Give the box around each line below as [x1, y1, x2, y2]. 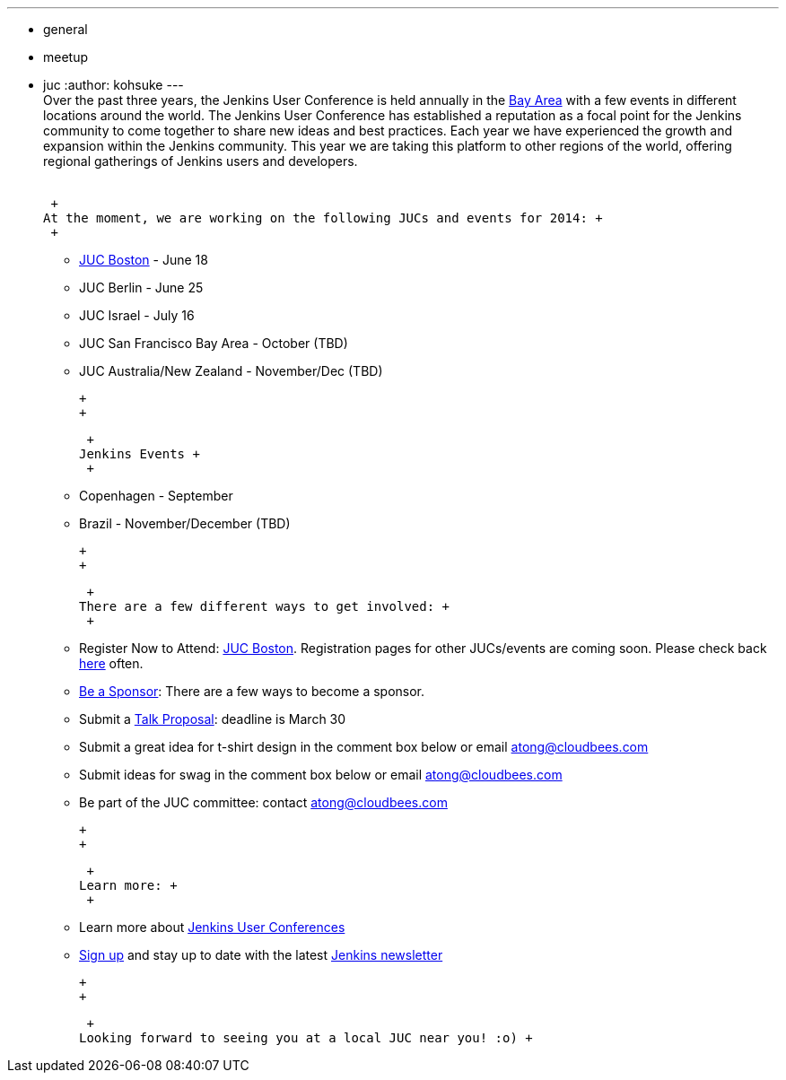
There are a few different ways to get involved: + [79, 599, 450, 614]
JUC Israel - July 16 [79, 308, 195, 323]
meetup [43, 49, 89, 65]
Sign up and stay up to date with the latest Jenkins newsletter [79, 947, 443, 962]
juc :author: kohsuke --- [43, 77, 184, 92]
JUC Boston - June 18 [79, 252, 208, 267]
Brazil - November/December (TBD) [79, 516, 291, 531]
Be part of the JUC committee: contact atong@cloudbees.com [79, 795, 448, 810]
